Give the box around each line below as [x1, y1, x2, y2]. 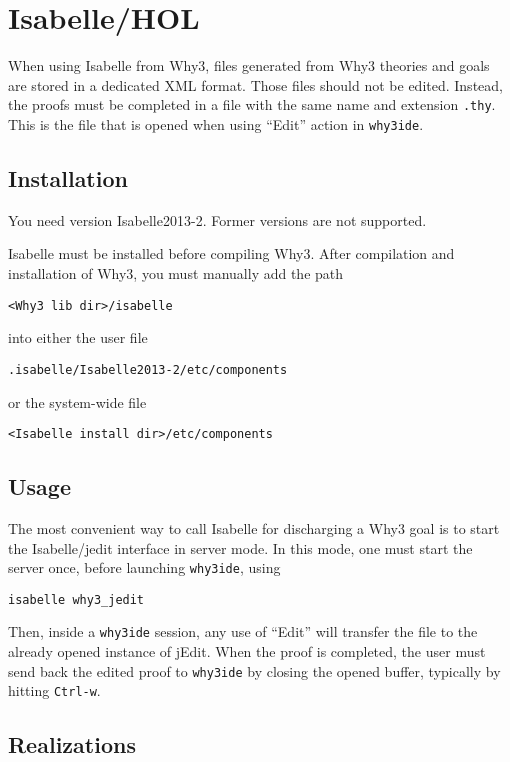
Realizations [8, 729, 136, 760]
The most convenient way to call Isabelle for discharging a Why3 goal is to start [8, 517, 500, 538]
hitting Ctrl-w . [8, 680, 101, 701]
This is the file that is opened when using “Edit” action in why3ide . [8, 113, 424, 134]
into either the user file [8, 327, 148, 348]
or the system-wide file [8, 391, 147, 412]
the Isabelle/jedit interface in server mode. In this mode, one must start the [8, 537, 473, 558]
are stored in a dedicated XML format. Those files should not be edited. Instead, [8, 74, 503, 95]
